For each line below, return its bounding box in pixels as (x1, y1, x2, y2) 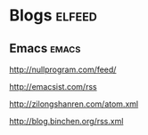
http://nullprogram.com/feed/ (9, 64, 117, 75)
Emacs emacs (9, 41, 81, 56)
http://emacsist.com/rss (9, 82, 97, 91)
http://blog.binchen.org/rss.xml (9, 116, 124, 126)
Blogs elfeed (9, 5, 98, 26)
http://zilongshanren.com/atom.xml (9, 99, 139, 109)
